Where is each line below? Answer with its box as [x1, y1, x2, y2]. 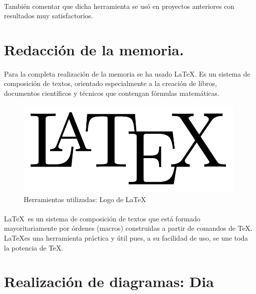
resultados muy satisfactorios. [4, 10, 93, 21]
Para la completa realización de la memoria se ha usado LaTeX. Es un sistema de [4, 68, 251, 79]
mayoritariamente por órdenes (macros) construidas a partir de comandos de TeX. [4, 223, 253, 233]
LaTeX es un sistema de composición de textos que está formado [4, 213, 201, 223]
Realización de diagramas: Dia [4, 271, 214, 292]
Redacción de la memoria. [4, 39, 184, 59]
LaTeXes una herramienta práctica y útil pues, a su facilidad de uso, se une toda [4, 232, 248, 243]
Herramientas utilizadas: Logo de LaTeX [24, 194, 146, 204]
